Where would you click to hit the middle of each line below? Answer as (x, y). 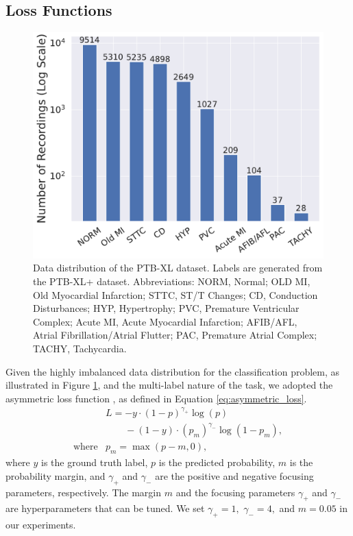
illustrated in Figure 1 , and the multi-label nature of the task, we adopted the (169, 385)
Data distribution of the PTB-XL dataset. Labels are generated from (178, 268)
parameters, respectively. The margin (84, 492)
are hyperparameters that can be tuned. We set (105, 508)
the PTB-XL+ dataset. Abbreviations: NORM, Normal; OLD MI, (172, 281)
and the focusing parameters (235, 492)
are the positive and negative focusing (234, 475)
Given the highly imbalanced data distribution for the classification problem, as (173, 371)
